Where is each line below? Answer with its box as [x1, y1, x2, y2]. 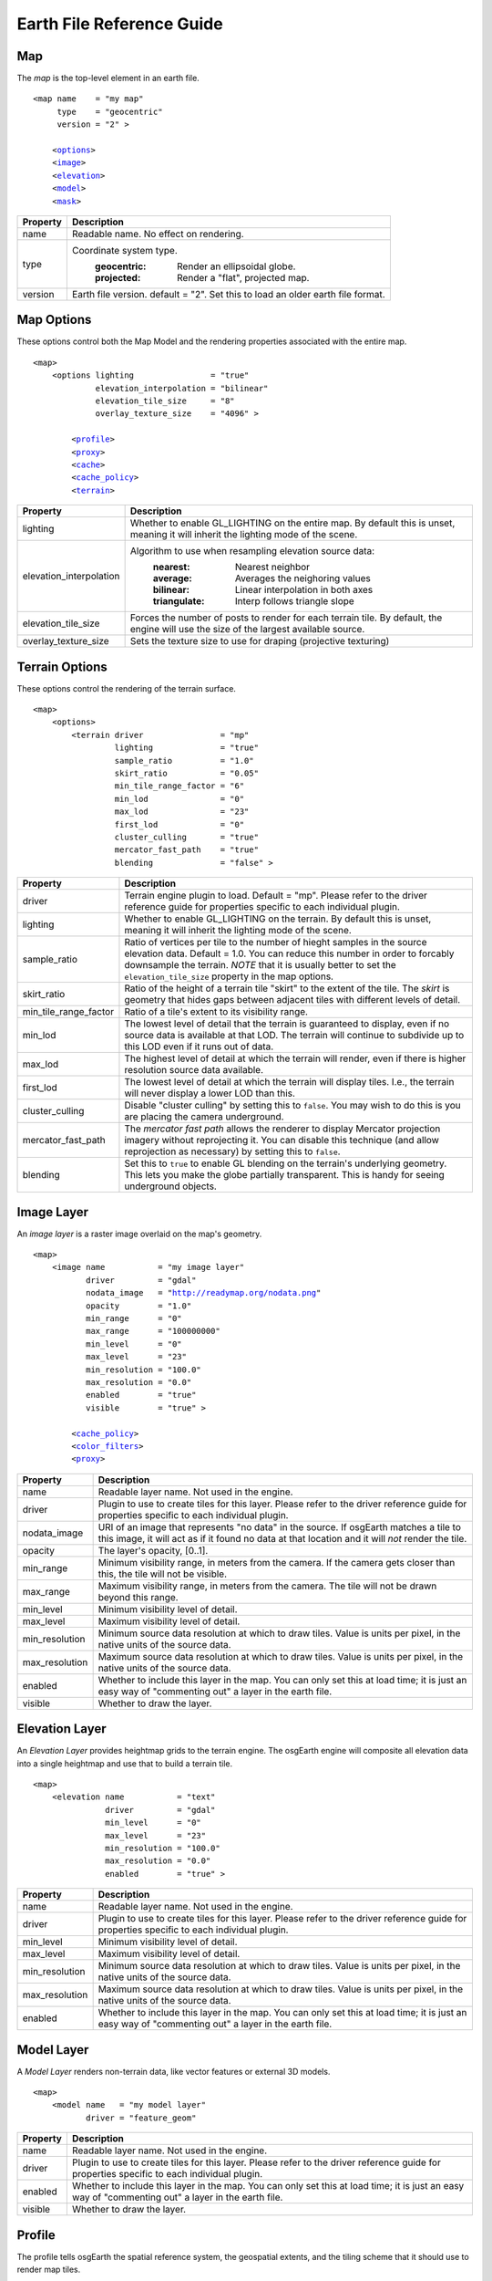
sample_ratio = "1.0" [114, 755, 254, 766]
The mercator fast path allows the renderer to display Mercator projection [124, 1122, 441, 1135]
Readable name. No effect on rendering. [71, 227, 245, 240]
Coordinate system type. [71, 244, 178, 256]
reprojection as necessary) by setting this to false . [124, 1145, 341, 1158]
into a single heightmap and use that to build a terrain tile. [16, 1757, 233, 1769]
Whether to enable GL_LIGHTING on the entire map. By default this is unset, [129, 516, 456, 529]
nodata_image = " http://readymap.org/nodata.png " [85, 1287, 322, 1298]
